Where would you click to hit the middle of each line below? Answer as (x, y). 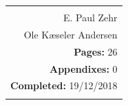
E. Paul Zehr (90, 17)
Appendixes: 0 (83, 68)
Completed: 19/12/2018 (64, 85)
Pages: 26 (96, 51)
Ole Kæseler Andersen (71, 34)
